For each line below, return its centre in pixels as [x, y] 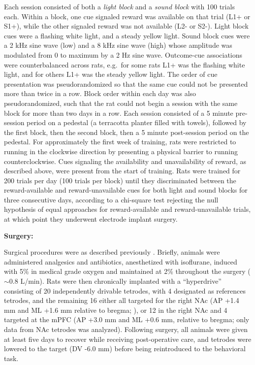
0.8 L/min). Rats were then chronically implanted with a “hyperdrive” [115, 281]
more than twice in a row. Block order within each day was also [100, 93]
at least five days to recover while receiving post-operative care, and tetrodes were [128, 339]
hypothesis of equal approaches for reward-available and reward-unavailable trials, [127, 209]
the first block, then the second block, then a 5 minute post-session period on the [127, 132]
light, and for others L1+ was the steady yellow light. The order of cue [111, 74]
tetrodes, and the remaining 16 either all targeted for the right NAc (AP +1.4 [122, 300]
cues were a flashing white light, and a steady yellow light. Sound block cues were [127, 35]
